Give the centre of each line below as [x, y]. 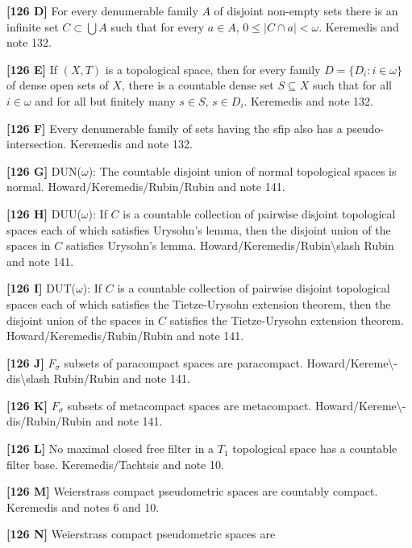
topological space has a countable [315, 448]
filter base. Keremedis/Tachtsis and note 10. [115, 464]
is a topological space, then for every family [213, 69]
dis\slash [28, 378]
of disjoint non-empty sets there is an [306, 10]
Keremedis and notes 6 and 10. [83, 506]
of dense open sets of [58, 85]
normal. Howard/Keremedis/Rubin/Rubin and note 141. [146, 187]
